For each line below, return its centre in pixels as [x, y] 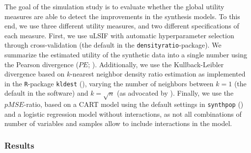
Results [19, 145]
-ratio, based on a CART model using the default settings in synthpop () [134, 104]
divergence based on [35, 74]
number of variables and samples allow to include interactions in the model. [118, 123]
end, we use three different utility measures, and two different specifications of [122, 26]
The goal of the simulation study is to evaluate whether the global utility [114, 6]
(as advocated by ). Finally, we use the [175, 93]
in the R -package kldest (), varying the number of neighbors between [109, 83]
